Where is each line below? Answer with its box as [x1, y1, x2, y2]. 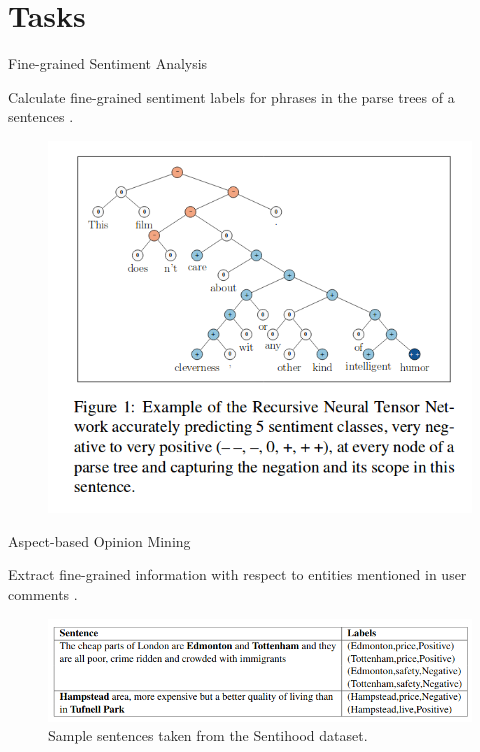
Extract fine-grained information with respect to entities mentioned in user [8, 564, 467, 585]
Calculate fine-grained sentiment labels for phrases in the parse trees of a [8, 86, 455, 107]
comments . [8, 583, 78, 604]
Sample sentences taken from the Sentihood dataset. [48, 725, 368, 746]
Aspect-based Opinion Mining [8, 530, 191, 551]
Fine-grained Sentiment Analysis [8, 53, 208, 74]
